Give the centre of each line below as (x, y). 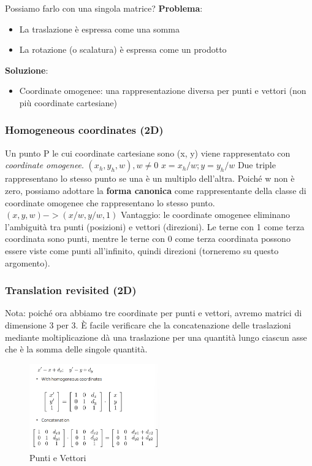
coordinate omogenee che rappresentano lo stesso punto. (110, 202)
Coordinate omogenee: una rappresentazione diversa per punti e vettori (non (163, 91)
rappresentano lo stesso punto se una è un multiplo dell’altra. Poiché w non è (150, 178)
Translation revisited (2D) (71, 290)
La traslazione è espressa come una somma (99, 29)
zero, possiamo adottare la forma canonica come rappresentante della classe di (156, 190)
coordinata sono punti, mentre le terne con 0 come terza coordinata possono (148, 239)
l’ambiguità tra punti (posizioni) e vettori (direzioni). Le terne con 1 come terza (155, 226)
